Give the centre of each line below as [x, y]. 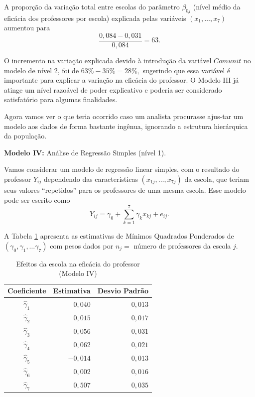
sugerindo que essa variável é [187, 70]
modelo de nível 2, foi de [42, 70]
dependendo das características [91, 179]
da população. [25, 136]
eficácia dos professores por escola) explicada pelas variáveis [95, 18]
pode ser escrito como [37, 199]
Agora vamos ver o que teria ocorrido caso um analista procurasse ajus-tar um [124, 116]
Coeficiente [27, 291]
